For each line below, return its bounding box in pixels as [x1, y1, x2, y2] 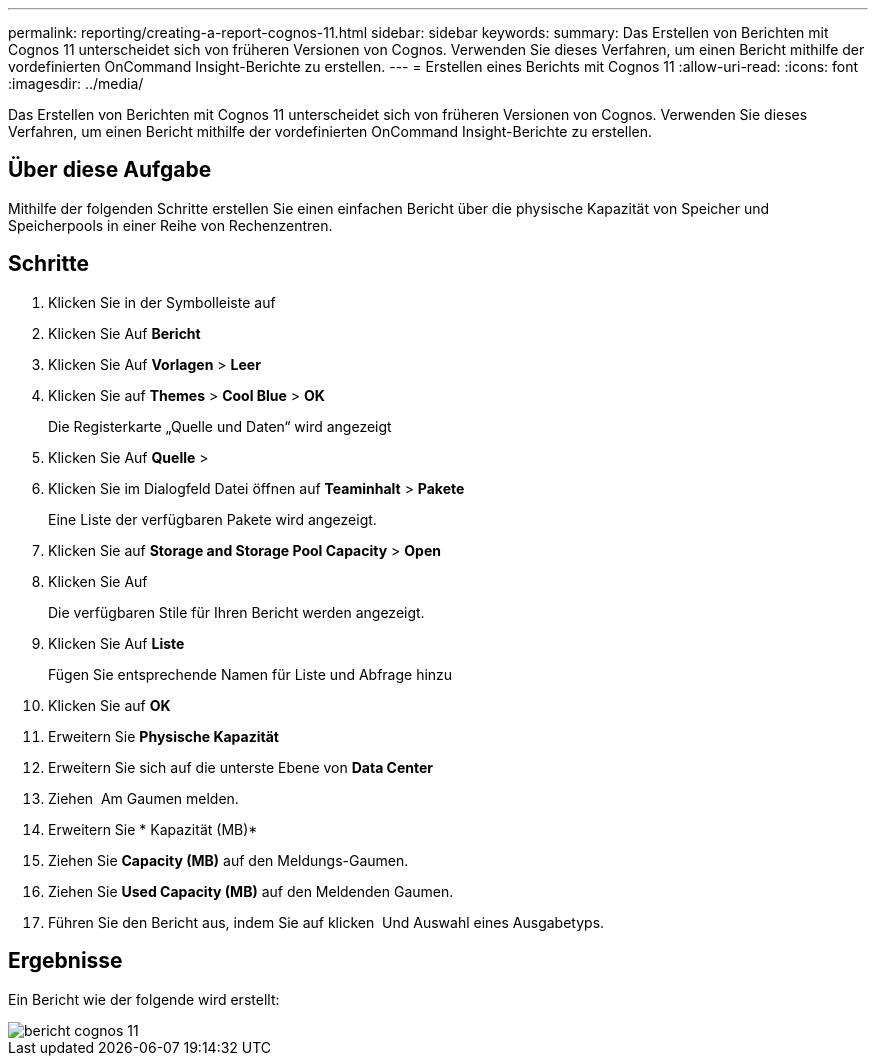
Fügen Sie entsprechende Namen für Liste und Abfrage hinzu [48, 665, 453, 683]
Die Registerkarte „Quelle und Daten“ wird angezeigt [48, 417, 392, 435]
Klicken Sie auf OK [48, 696, 171, 714]
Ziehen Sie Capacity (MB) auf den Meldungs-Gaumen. [48, 851, 409, 869]
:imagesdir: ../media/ [8, 75, 144, 92]
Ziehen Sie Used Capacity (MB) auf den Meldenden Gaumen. [48, 882, 454, 900]
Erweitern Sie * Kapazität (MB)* [48, 820, 258, 838]
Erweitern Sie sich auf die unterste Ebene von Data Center [48, 758, 434, 776]
